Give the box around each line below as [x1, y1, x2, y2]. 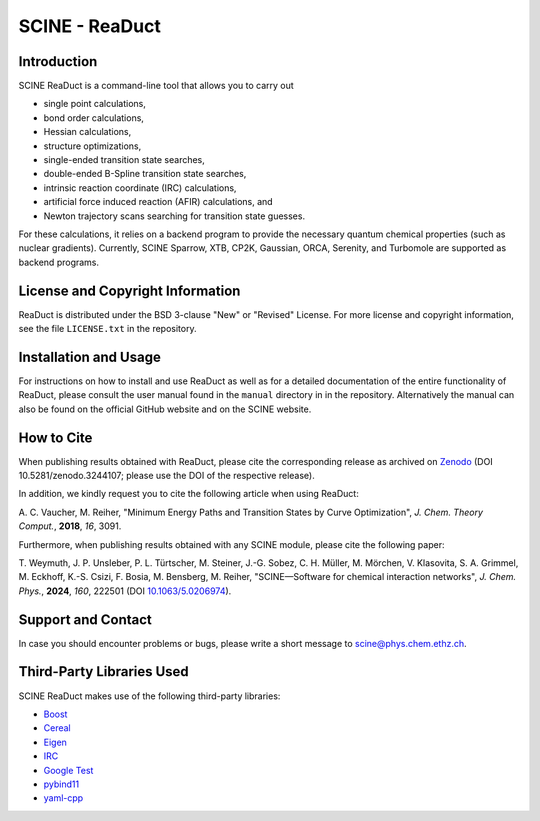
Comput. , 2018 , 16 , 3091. [18, 520, 122, 532]
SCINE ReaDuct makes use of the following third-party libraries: [18, 690, 281, 702]
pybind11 [43, 778, 80, 790]
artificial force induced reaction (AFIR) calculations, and [43, 196, 274, 208]
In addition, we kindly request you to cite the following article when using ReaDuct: [18, 488, 359, 500]
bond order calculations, [43, 111, 145, 124]
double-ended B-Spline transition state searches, [43, 168, 247, 180]
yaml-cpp [43, 792, 84, 804]
